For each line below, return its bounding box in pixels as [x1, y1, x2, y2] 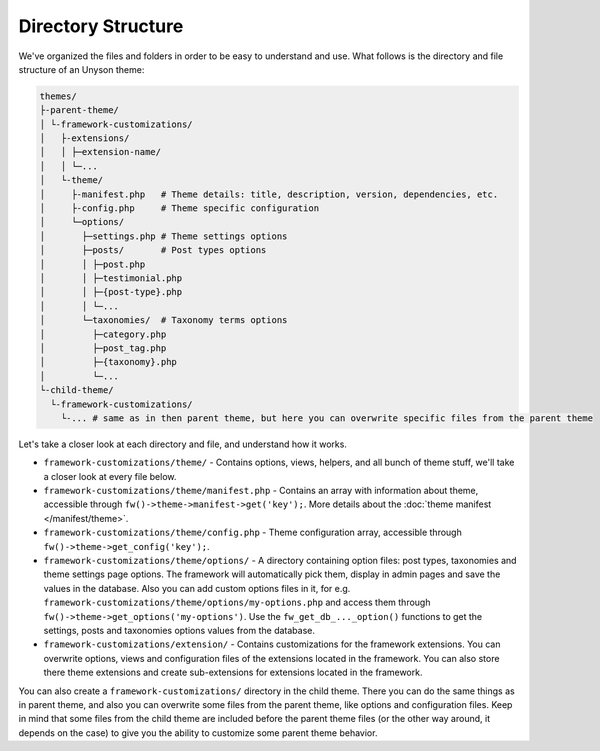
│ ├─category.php [39, 328, 167, 340]
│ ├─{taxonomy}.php [39, 356, 177, 368]
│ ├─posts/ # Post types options [39, 245, 267, 256]
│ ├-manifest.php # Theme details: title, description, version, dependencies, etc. [39, 188, 499, 200]
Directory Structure [18, 15, 184, 37]
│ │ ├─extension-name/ [39, 146, 162, 158]
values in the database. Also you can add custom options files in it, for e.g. [43, 582, 351, 594]
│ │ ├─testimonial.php [39, 273, 183, 284]
